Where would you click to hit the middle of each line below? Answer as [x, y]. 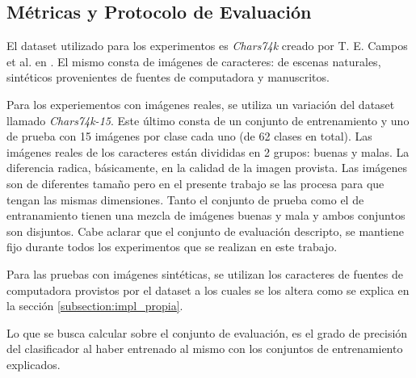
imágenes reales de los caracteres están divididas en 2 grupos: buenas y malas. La [208, 151]
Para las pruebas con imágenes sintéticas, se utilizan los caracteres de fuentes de [205, 273]
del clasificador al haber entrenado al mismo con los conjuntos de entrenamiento [205, 349]
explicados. [34, 364]
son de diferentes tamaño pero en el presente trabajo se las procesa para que [195, 183]
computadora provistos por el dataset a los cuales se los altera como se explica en [208, 290]
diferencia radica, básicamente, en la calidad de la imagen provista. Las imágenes [207, 168]
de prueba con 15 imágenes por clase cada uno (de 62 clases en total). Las [189, 136]
